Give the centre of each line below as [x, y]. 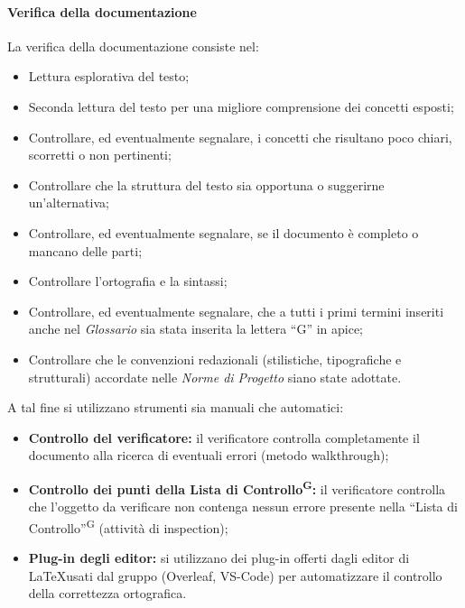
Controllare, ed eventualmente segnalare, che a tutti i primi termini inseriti [236, 311]
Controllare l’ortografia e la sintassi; [128, 281]
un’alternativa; [69, 203]
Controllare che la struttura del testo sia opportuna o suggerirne [206, 184]
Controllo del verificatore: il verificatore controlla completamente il [224, 437]
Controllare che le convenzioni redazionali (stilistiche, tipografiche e [215, 359]
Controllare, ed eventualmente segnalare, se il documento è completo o [223, 232]
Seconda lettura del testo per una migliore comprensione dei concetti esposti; [241, 106]
